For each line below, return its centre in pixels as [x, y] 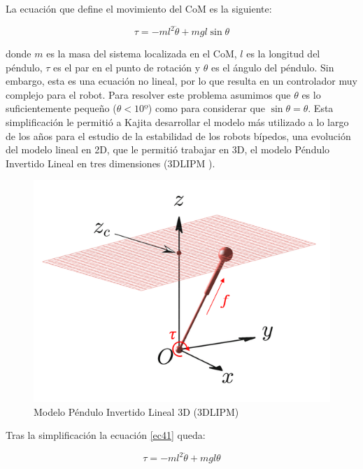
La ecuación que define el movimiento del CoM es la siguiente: [139, 8]
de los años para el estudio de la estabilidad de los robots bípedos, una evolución [178, 135]
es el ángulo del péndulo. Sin [273, 67]
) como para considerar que [206, 108]
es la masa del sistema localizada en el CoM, [142, 54]
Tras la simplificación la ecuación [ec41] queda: [106, 435]
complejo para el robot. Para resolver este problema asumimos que [148, 94]
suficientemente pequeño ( [61, 108]
